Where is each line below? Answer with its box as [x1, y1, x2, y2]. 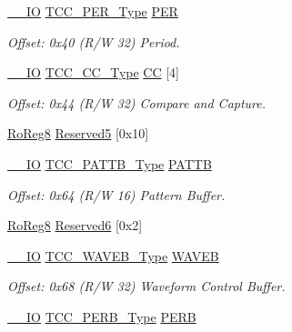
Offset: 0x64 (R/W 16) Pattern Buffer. [7, 185, 226, 204]
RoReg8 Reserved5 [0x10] [7, 124, 149, 143]
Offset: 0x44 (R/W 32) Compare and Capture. [7, 93, 267, 112]
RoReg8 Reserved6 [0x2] [7, 216, 143, 235]
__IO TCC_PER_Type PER [7, 2, 178, 20]
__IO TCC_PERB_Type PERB [7, 307, 196, 326]
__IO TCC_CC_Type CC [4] [7, 63, 180, 82]
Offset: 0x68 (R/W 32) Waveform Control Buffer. [7, 277, 286, 296]
